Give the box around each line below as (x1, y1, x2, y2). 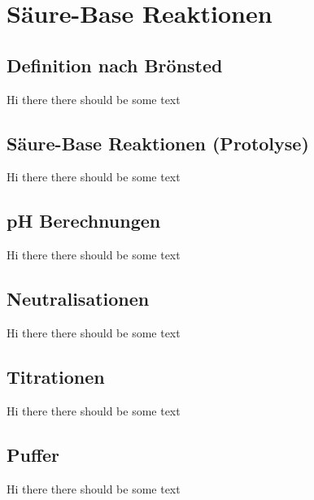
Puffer (7, 441, 60, 467)
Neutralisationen (7, 286, 150, 311)
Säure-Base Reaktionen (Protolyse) (7, 130, 309, 155)
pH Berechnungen (7, 208, 161, 233)
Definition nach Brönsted (7, 52, 223, 77)
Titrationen (7, 363, 105, 389)
